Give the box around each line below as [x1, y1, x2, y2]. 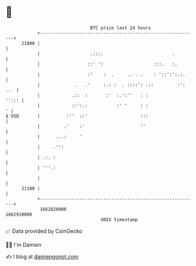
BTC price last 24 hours [90, 25, 151, 31]
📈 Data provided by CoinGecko [5, 227, 83, 235]
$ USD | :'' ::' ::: [5, 113, 149, 119]
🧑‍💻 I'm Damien [5, 241, 42, 248]
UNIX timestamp [100, 216, 138, 223]
